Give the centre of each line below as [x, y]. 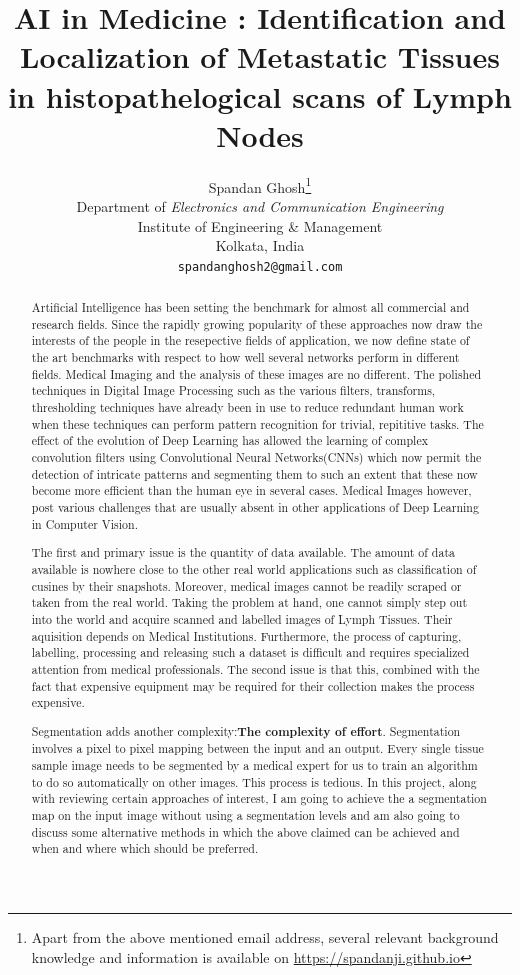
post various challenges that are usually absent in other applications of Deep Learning [255, 507]
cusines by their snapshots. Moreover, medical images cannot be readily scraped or [246, 585]
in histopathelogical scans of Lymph [260, 95]
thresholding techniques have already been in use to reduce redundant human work [247, 407]
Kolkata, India [260, 245]
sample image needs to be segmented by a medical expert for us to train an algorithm [254, 765]
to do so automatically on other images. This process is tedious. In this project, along [254, 781]
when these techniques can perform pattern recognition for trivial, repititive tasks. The [257, 423]
